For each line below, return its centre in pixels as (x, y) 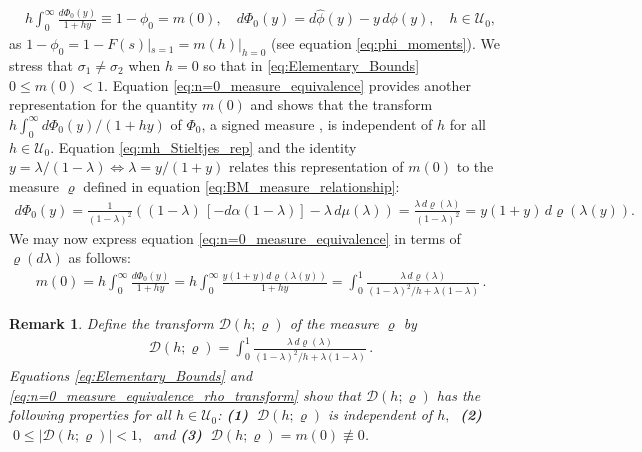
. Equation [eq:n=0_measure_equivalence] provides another (287, 84)
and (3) (177, 433)
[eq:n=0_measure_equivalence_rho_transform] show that (185, 394)
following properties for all (90, 414)
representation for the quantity (103, 104)
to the (475, 166)
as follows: (99, 257)
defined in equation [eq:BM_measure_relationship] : (241, 185)
